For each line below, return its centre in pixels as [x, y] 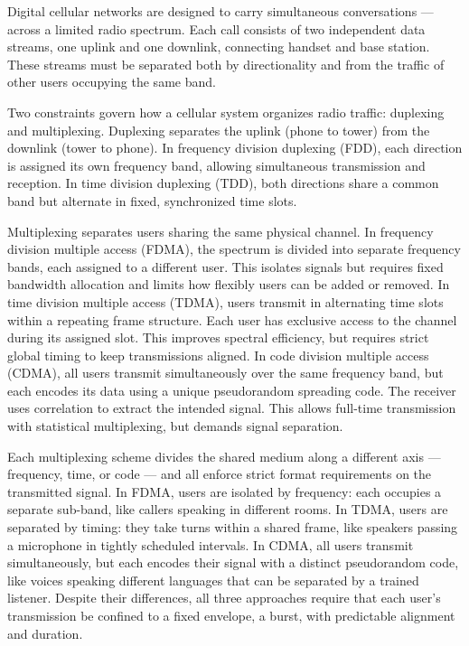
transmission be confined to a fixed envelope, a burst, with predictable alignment [231, 615]
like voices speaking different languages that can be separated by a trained [213, 580]
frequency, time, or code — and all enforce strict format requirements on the [220, 474]
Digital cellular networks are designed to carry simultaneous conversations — [220, 11]
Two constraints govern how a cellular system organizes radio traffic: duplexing [226, 112]
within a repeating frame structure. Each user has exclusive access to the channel [232, 319]
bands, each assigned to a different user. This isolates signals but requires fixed [225, 266]
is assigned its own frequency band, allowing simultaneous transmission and [216, 165]
